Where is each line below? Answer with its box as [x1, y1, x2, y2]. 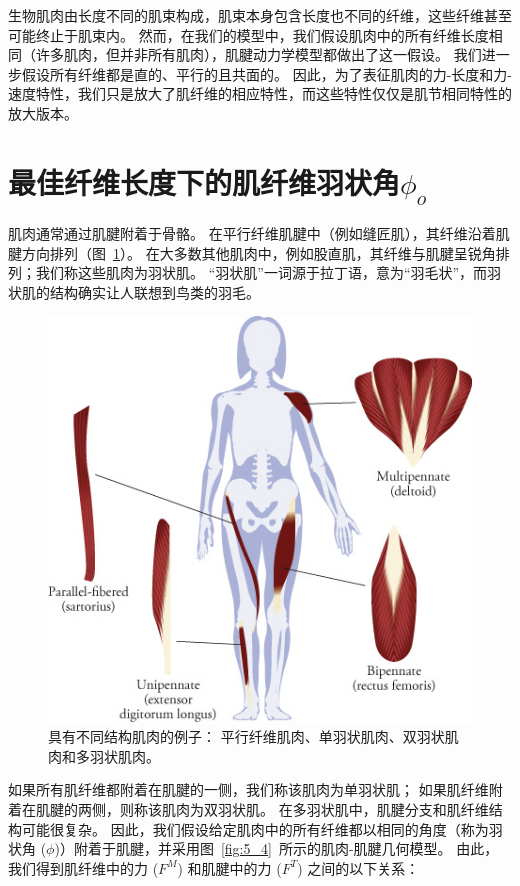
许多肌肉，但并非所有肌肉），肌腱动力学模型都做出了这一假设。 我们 [35, 44, 482, 65]
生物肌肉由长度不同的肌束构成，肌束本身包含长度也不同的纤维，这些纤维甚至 [8, 5, 512, 25]
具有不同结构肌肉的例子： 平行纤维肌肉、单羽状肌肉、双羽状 [48, 726, 445, 747]
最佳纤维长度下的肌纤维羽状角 [8, 161, 401, 202]
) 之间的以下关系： [297, 857, 420, 878]
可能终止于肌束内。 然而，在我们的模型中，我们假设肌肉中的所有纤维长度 [8, 24, 489, 45]
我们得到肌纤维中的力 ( [8, 857, 159, 878]
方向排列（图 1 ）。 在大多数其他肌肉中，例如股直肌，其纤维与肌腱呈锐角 [21, 242, 496, 263]
